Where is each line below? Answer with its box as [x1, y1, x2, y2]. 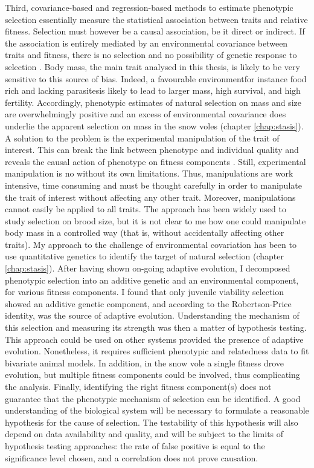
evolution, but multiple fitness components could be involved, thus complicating [5, 368, 300, 381]
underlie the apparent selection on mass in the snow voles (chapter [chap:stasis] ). [5, 119, 304, 132]
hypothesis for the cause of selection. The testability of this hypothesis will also [5, 415, 298, 428]
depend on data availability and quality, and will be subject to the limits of [5, 427, 284, 440]
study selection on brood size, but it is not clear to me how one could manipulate [5, 214, 306, 227]
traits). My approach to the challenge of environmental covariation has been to [5, 238, 296, 250]
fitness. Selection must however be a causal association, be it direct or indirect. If [5, 25, 305, 37]
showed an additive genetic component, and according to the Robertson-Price [5, 297, 292, 310]
